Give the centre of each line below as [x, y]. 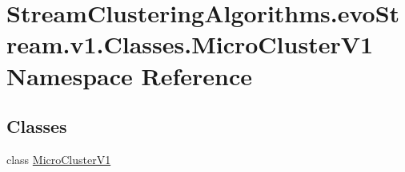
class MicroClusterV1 [59, 159]
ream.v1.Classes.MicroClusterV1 [190, 44]
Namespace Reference [129, 75]
